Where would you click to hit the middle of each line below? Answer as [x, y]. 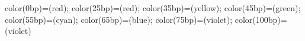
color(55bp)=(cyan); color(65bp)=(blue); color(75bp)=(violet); [119, 19]
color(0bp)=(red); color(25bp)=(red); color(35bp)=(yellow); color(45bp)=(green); [153, 8]
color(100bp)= [261, 19]
